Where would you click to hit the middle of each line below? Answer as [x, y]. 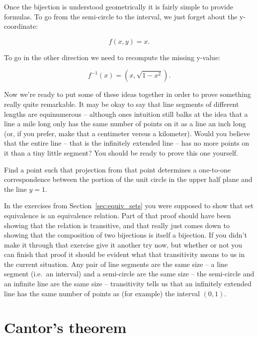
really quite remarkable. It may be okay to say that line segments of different [122, 104]
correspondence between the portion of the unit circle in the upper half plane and [128, 179]
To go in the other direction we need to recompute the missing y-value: [112, 57]
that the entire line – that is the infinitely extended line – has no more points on [127, 143]
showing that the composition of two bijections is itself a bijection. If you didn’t [126, 235]
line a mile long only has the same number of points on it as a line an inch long [125, 124]
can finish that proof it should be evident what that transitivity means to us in [125, 254]
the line [15, 189]
